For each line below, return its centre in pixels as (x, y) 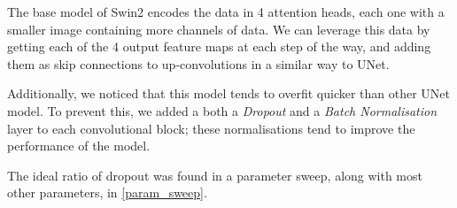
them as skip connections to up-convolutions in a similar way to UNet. (198, 63)
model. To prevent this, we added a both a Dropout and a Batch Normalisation (222, 110)
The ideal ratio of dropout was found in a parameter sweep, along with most (215, 175)
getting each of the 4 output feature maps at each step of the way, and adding (219, 46)
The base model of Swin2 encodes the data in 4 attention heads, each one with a (226, 12)
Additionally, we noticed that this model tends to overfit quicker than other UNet (229, 93)
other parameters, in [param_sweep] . (107, 193)
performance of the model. (79, 146)
